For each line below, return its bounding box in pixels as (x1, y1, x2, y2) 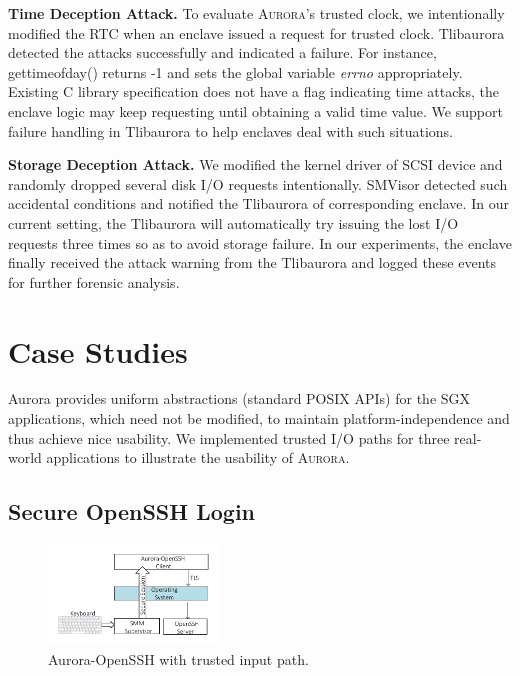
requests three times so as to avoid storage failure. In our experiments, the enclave (8, 232, 512, 253)
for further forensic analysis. (8, 271, 180, 292)
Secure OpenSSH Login (8, 496, 256, 527)
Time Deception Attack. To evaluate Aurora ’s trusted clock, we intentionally (8, 3, 505, 23)
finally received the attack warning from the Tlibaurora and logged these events (8, 252, 497, 273)
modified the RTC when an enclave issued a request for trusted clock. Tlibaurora (8, 22, 505, 43)
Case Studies (8, 330, 188, 371)
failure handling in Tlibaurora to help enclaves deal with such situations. (8, 120, 453, 141)
